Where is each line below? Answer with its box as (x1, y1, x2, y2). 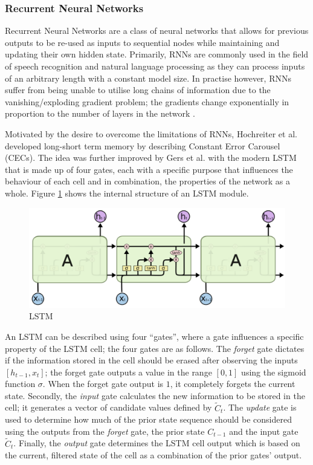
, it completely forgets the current (170, 377, 295, 390)
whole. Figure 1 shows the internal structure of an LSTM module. (5, 186, 249, 199)
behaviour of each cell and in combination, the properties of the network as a (5, 175, 291, 187)
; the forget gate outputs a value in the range (45, 365, 212, 378)
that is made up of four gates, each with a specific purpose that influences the (5, 163, 293, 175)
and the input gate (229, 424, 298, 437)
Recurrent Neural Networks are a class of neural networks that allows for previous (5, 24, 309, 37)
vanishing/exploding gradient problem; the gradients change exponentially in (5, 95, 289, 108)
